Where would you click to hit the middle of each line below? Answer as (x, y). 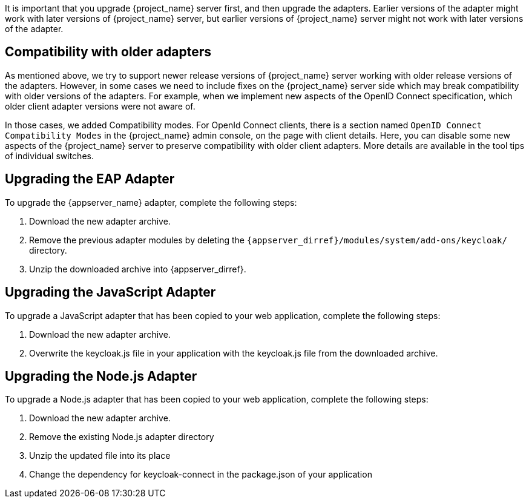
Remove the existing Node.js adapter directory (122, 437)
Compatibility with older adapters (108, 52)
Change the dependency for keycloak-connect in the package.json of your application (201, 475)
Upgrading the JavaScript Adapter (110, 292)
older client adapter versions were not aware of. (100, 106)
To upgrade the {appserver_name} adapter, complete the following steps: (151, 202)
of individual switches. (49, 156)
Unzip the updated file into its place (100, 456)
